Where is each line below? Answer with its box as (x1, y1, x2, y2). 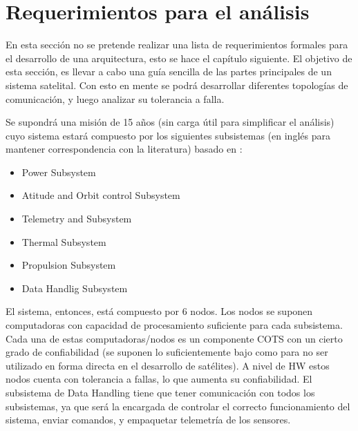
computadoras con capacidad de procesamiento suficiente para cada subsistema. (6, 318, 343, 332)
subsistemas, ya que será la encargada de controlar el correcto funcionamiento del (6, 399, 350, 413)
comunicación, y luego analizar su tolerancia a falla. (6, 91, 225, 106)
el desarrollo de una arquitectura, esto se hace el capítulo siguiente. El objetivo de (6, 50, 352, 65)
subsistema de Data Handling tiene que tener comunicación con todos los (6, 385, 315, 399)
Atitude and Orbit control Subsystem (21, 188, 180, 202)
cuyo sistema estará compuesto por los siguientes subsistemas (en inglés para (6, 128, 330, 142)
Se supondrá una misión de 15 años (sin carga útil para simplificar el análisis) (6, 115, 335, 129)
